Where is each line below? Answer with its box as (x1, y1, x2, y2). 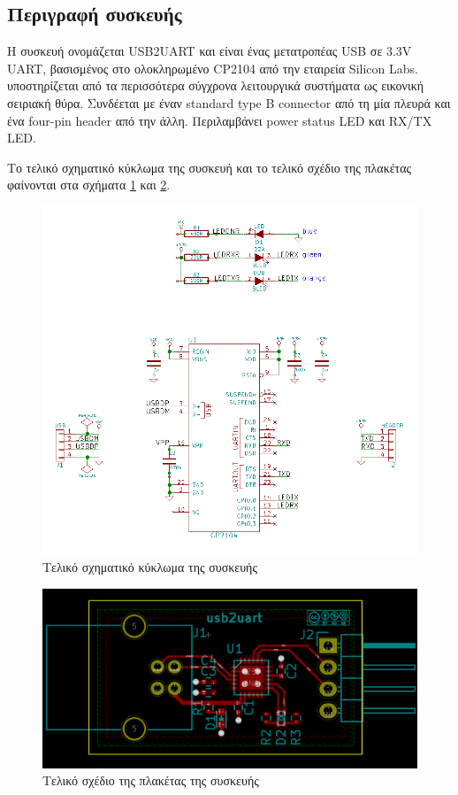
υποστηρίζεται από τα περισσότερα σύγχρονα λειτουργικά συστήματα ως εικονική (7, 76, 424, 95)
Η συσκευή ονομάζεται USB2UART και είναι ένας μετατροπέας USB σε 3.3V (7, 42, 412, 60)
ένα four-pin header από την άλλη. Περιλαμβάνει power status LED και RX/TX (7, 111, 432, 129)
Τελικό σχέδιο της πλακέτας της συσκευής (42, 771, 259, 790)
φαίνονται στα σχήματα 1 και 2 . (7, 175, 171, 194)
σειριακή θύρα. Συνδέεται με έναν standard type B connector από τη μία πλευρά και (7, 93, 451, 112)
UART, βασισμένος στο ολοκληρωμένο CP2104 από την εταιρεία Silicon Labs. (7, 58, 418, 77)
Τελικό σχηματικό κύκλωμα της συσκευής (42, 558, 257, 576)
